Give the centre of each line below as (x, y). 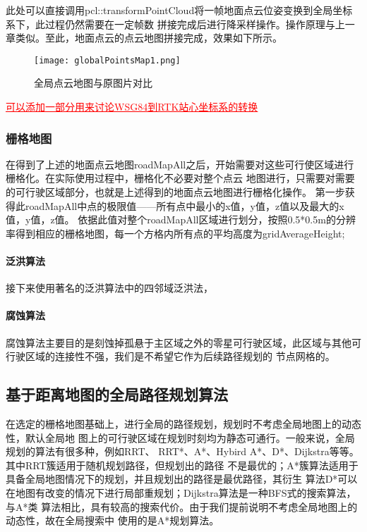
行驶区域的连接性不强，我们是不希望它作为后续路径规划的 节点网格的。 (170, 356)
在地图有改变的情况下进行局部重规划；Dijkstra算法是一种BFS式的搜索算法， (181, 492)
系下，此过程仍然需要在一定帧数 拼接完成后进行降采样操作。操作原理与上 (175, 24)
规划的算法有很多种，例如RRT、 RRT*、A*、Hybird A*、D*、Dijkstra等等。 (182, 451)
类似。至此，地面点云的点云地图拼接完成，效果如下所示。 (149, 38)
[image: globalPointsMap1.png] (107, 60)
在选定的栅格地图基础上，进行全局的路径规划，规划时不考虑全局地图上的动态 (183, 423)
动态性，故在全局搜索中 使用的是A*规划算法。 (113, 520)
